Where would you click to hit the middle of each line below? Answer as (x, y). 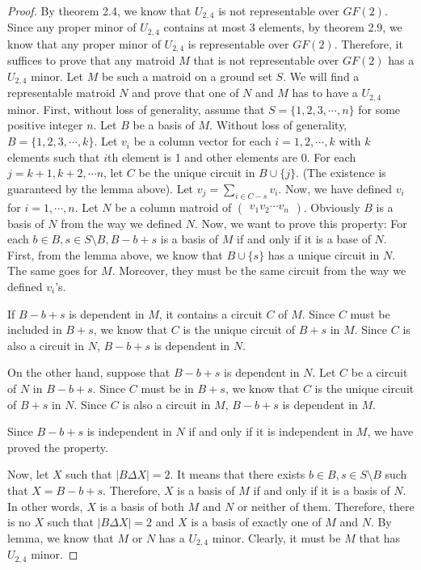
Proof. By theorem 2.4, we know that (99, 11)
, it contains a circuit (210, 313)
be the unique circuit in (197, 173)
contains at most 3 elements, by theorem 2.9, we (283, 27)
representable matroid (61, 93)
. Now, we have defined (335, 188)
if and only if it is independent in (271, 431)
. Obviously (332, 207)
